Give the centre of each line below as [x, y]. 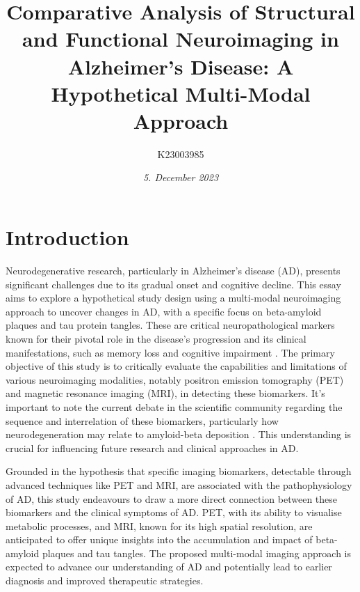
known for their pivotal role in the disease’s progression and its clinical [156, 338]
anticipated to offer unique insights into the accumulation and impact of [159, 539]
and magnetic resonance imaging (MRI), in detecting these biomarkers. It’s [165, 393]
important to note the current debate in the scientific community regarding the [174, 406]
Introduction [67, 237]
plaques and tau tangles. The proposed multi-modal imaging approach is [197, 553]
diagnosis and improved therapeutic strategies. [105, 581]
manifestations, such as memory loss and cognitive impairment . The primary [170, 352]
